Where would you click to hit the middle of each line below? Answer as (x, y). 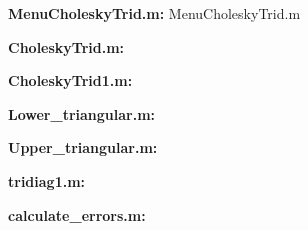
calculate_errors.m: (77, 214)
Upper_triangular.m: (83, 147)
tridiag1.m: (47, 180)
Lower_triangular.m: (82, 113)
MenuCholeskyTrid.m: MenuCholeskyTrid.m (154, 13)
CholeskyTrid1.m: (70, 80)
